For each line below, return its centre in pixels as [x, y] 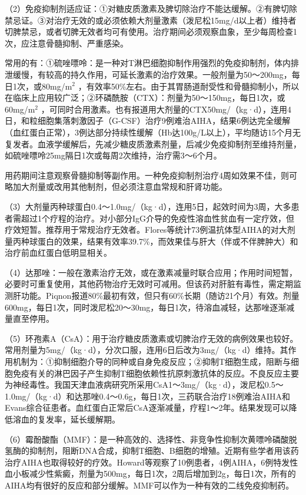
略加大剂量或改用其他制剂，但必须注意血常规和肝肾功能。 [116, 187]
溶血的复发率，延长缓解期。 [66, 419]
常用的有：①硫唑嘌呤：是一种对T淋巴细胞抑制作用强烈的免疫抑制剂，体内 [148, 63]
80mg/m [57, 86]
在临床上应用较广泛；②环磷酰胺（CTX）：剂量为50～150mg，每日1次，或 [145, 98]
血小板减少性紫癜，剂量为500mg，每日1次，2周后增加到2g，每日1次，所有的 [150, 473]
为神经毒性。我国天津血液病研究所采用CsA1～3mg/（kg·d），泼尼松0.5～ [144, 385]
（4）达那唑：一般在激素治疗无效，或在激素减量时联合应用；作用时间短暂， [151, 272]
